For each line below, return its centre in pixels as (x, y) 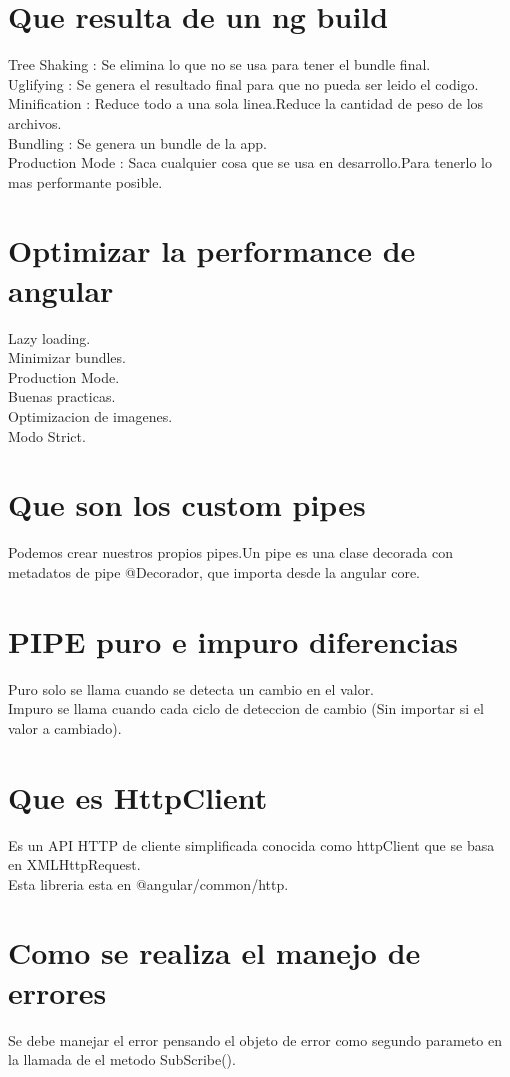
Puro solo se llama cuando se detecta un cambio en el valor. (191, 688)
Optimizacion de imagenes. (90, 415)
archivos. (35, 122)
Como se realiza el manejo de (214, 952)
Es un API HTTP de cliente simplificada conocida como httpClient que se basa (251, 844)
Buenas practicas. (62, 396)
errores (57, 991)
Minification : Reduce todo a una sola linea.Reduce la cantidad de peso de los (246, 103)
